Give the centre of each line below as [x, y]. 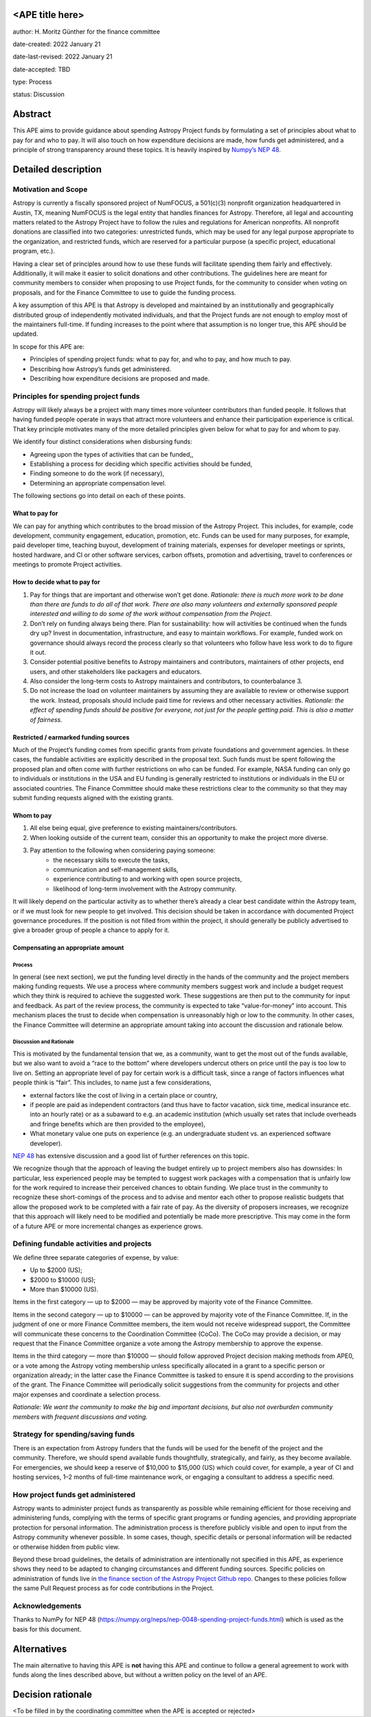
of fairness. [46, 719]
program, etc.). [34, 251]
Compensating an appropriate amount [68, 948]
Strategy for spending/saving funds [74, 1434]
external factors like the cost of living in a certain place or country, [124, 1095]
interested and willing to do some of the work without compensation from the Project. [151, 614]
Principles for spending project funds [76, 396]
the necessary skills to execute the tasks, [111, 860]
